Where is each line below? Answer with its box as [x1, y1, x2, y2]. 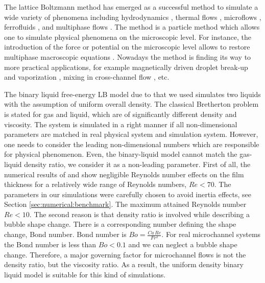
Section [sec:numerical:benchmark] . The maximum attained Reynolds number [4, 199, 247, 209]
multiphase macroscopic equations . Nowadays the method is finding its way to [4, 51, 251, 62]
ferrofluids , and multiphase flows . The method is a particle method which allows [4, 21, 260, 32]
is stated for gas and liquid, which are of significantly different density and [4, 108, 237, 119]
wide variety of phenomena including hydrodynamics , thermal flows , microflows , [4, 11, 261, 22]
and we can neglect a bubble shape [128, 239, 237, 250]
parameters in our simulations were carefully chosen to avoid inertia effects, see [4, 188, 252, 199]
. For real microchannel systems [161, 229, 261, 240]
